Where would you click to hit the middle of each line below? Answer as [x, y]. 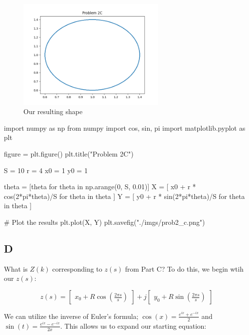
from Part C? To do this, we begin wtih [184, 268]
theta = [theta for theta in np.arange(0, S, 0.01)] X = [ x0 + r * [100, 187]
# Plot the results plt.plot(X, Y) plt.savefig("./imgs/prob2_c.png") [105, 222]
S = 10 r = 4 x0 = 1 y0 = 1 [46, 170]
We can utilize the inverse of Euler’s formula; [71, 316]
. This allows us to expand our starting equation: [133, 325]
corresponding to [77, 268]
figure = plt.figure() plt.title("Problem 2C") [69, 154]
